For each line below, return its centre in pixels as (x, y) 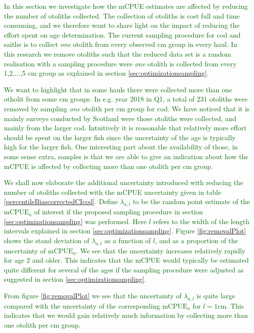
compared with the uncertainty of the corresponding (82, 305)
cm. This (231, 305)
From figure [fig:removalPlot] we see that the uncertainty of (93, 296)
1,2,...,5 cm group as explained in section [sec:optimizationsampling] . (106, 73)
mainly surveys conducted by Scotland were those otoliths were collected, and (120, 118)
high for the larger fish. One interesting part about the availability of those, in (121, 147)
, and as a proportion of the (197, 240)
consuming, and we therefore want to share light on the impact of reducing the (122, 25)
